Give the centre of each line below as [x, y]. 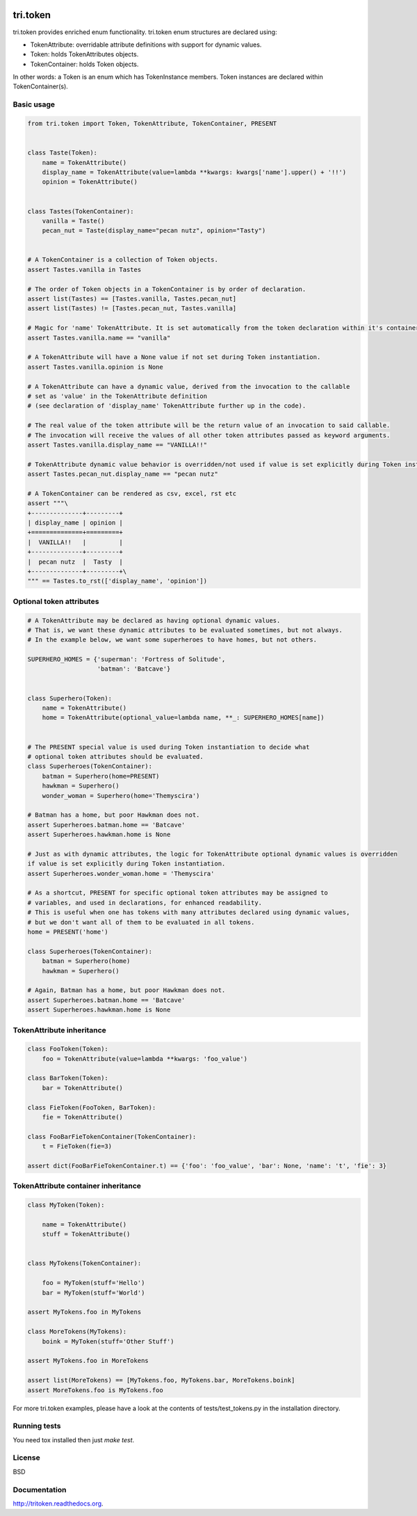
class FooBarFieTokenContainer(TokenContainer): [112, 1136]
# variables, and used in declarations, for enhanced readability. [145, 902]
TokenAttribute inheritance [60, 1030]
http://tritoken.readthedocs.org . [58, 1503]
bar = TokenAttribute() [82, 1088]
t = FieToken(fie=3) [77, 1147]
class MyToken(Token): [66, 1205]
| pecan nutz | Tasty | [75, 561]
